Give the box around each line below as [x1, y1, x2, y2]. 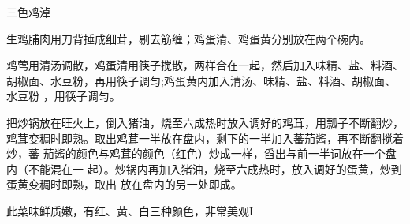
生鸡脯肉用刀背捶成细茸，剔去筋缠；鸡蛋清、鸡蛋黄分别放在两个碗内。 [6, 30, 371, 47]
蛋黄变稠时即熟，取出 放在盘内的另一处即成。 [6, 176, 242, 192]
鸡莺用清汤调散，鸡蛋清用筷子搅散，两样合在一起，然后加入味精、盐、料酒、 [6, 57, 404, 73]
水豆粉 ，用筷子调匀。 [6, 88, 121, 104]
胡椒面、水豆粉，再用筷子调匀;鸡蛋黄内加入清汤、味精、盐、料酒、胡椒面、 [6, 72, 396, 88]
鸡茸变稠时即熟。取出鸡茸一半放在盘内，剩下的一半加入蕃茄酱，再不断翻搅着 [6, 129, 404, 146]
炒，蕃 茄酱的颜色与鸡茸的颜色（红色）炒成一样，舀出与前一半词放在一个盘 [6, 145, 397, 162]
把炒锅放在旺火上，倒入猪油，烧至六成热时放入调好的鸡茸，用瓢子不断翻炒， [6, 114, 404, 130]
